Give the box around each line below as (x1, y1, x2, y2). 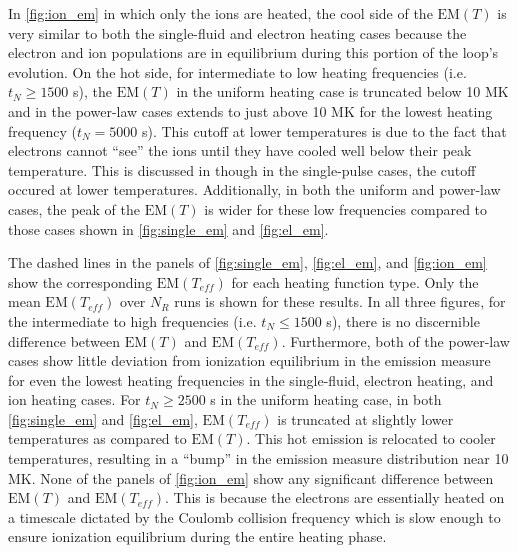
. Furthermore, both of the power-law (281, 330, 510, 351)
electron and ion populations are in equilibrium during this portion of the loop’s (8, 42, 499, 63)
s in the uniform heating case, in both (210, 389, 442, 410)
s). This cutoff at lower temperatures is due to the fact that (141, 120, 507, 141)
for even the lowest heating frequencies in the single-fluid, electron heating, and (8, 369, 494, 390)
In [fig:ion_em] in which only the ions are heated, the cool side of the (8, 3, 433, 23)
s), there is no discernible (326, 310, 480, 331)
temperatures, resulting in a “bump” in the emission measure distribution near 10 (8, 448, 509, 469)
